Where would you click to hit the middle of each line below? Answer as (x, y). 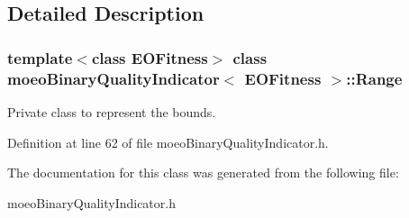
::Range (374, 78)
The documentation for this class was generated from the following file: (203, 173)
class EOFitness (150, 57)
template (40, 57)
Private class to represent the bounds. (112, 111)
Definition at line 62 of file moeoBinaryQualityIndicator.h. (168, 142)
